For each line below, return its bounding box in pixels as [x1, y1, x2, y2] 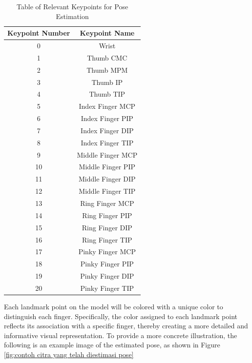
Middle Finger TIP [79, 186, 136, 196]
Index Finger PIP [81, 113, 133, 123]
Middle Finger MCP [77, 149, 138, 160]
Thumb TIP [89, 89, 126, 99]
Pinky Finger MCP [78, 246, 136, 257]
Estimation [56, 11, 89, 21]
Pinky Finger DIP [80, 271, 134, 281]
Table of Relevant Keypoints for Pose [17, 1, 128, 11]
